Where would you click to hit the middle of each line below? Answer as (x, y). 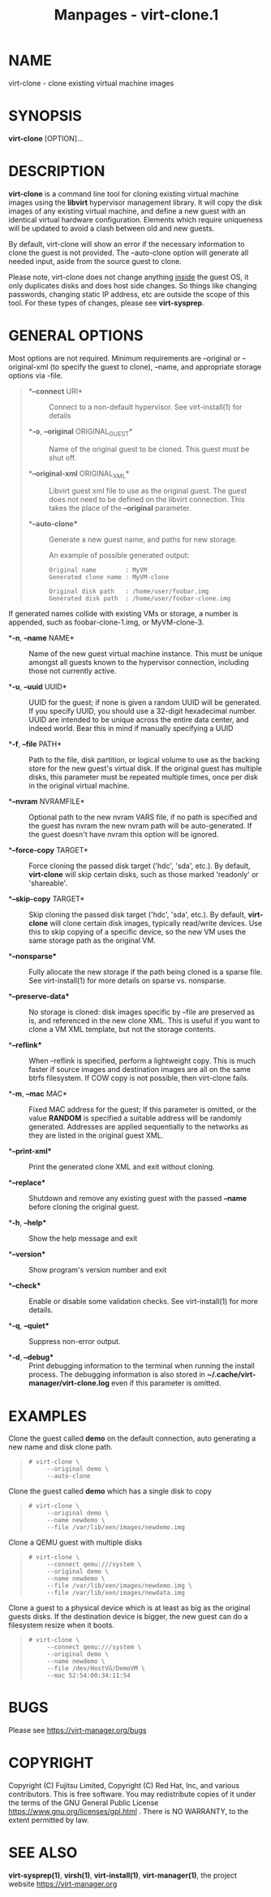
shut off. (62, 457)
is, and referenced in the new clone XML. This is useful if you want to (144, 1021)
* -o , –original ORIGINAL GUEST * (80, 432)
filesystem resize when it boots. (62, 1625)
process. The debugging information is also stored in (117, 1375)
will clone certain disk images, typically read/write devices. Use (156, 923)
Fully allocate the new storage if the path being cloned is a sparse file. (146, 972)
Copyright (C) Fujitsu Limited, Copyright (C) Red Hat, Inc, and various (124, 1786)
